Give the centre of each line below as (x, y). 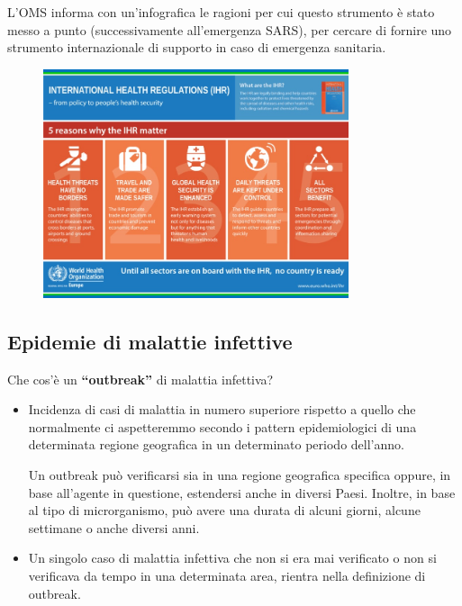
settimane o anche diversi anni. (114, 527)
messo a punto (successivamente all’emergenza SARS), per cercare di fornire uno (230, 29)
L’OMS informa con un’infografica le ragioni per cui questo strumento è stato (221, 12)
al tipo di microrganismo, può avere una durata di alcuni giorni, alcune (224, 510)
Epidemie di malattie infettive (150, 341)
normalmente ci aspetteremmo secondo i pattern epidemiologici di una (222, 426)
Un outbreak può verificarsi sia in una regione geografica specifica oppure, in (240, 475)
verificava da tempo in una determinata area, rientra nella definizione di (227, 575)
